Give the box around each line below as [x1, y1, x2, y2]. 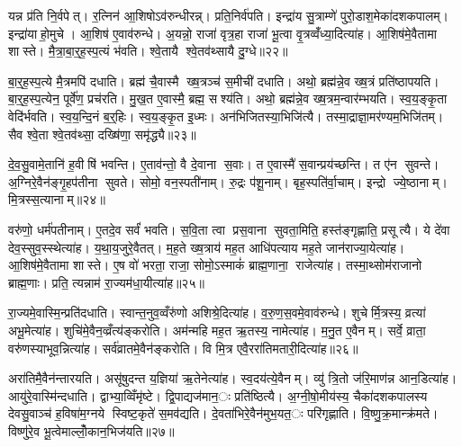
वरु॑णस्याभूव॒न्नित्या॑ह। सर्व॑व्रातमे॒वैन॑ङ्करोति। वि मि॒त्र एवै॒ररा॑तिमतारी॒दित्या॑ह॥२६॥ [8, 338, 358, 357]
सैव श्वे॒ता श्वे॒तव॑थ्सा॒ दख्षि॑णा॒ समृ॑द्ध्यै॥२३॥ [8, 124, 196, 143]
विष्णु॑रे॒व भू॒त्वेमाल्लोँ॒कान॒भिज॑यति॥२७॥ [8, 421, 175, 440]
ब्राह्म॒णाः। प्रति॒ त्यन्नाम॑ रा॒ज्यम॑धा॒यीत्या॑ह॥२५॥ [8, 273, 204, 291]
